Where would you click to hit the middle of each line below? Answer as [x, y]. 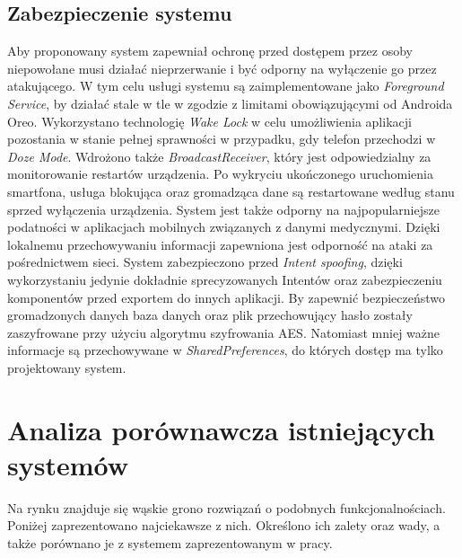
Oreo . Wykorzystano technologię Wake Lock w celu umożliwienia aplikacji [209, 121]
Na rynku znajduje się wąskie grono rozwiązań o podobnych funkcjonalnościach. [227, 507]
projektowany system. [67, 367]
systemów [68, 464]
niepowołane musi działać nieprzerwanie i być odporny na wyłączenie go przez [222, 68]
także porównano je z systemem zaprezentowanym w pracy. [170, 542]
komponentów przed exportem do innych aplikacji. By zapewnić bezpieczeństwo [226, 297]
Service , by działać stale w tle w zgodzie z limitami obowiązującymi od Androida [230, 103]
